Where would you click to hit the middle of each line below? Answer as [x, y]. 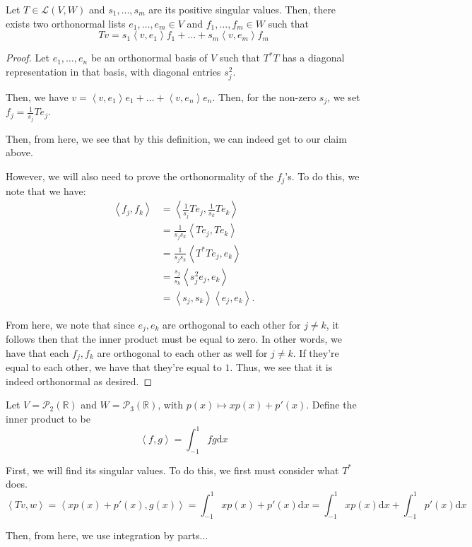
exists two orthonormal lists [66, 23]
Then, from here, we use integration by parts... [107, 535]
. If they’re [316, 352]
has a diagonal [313, 58]
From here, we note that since [70, 324]
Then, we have [37, 96]
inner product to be [48, 418]
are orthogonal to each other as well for [182, 352]
